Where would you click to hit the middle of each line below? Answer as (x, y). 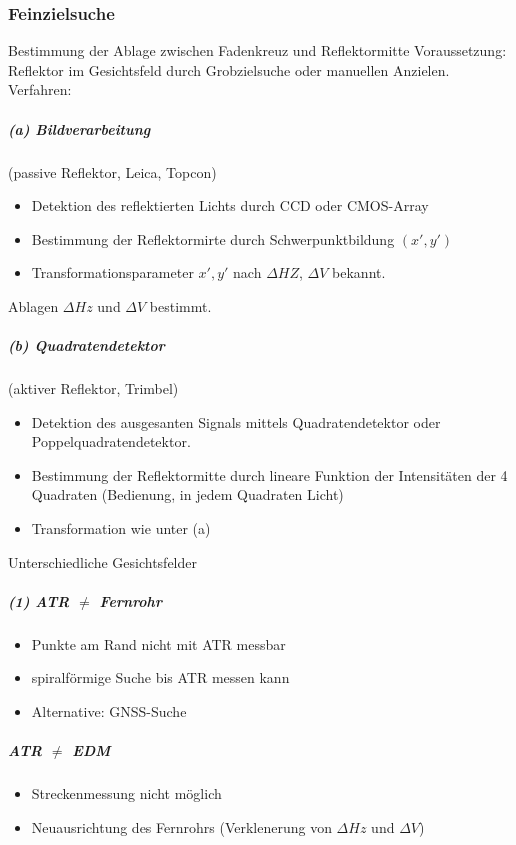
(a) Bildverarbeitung (79, 128)
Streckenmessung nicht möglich (126, 793)
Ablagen (33, 305)
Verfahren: (40, 89)
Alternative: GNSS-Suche (109, 711)
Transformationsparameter (112, 272)
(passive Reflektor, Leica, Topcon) (112, 171)
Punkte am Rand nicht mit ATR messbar (158, 643)
